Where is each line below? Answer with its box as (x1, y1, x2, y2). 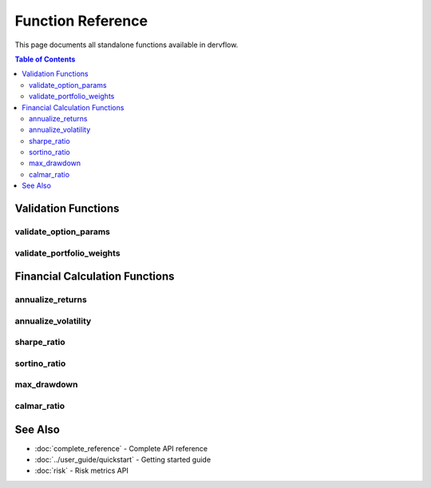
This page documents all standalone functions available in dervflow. (14, 40, 239, 50)
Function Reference (14, 12, 148, 30)
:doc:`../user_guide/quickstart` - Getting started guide (34, 455, 212, 465)
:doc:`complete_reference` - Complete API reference (34, 443, 208, 453)
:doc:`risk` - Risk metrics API (34, 466, 129, 475)
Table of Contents (14, 54, 76, 64)
